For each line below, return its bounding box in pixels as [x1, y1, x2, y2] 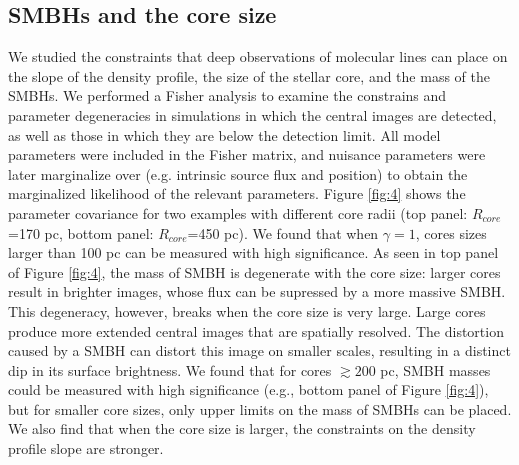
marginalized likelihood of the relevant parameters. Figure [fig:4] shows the [8, 183, 466, 204]
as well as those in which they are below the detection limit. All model [8, 124, 441, 145]
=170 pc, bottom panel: [8, 222, 154, 243]
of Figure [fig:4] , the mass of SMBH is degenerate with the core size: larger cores [8, 261, 501, 282]
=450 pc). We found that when [187, 222, 379, 243]
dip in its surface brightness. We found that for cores [8, 359, 332, 380]
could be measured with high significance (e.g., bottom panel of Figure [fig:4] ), [8, 379, 489, 400]
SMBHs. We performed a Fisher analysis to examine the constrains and [8, 85, 447, 106]
